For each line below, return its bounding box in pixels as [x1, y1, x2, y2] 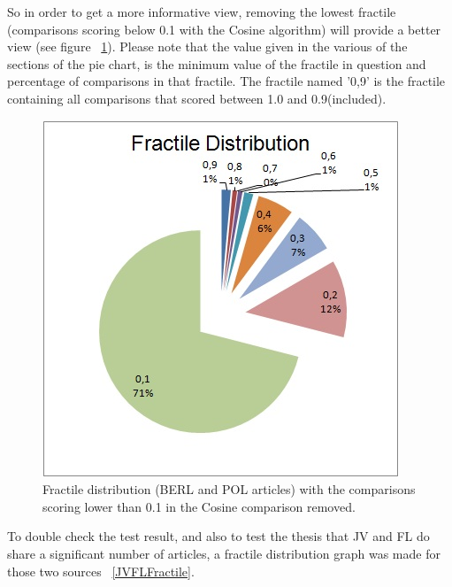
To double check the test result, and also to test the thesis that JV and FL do [7, 527, 430, 545]
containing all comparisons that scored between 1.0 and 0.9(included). [7, 89, 387, 107]
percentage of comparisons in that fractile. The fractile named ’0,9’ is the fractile [7, 72, 446, 90]
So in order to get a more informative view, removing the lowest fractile [7, 3, 396, 20]
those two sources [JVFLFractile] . [7, 561, 195, 580]
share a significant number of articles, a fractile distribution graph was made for [7, 544, 441, 562]
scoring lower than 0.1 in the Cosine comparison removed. [42, 497, 356, 515]
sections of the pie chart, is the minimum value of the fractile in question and [7, 54, 426, 73]
